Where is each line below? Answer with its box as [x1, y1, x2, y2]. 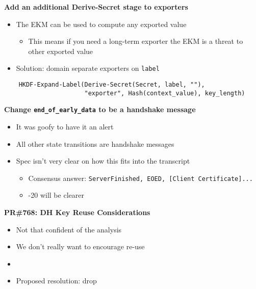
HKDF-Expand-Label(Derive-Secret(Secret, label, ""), [18, 81, 205, 89]
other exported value [28, 45, 93, 56]
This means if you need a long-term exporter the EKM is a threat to [28, 36, 243, 46]
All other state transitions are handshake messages [16, 138, 174, 149]
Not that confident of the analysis [16, 224, 122, 234]
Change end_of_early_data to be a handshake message [4, 104, 196, 115]
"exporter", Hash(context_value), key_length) [84, 89, 245, 97]
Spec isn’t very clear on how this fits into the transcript [16, 155, 190, 166]
